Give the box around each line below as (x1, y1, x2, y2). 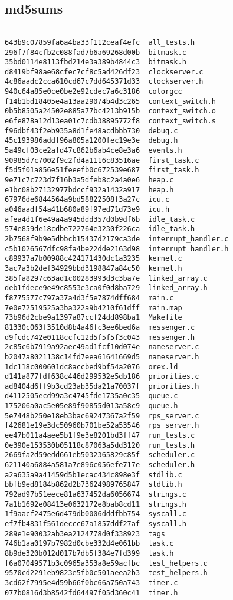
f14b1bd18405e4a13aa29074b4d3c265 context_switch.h (5, 97, 216, 106)
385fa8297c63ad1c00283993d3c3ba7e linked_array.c (5, 274, 208, 283)
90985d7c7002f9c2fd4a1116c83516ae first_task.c (5, 156, 199, 165)
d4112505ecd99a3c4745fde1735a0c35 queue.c (5, 392, 178, 401)
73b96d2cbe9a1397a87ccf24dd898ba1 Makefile (5, 313, 182, 322)
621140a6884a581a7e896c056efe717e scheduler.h (5, 461, 195, 470)
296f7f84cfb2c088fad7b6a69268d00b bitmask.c (5, 48, 186, 57)
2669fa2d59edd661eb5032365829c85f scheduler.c (5, 451, 195, 460)
